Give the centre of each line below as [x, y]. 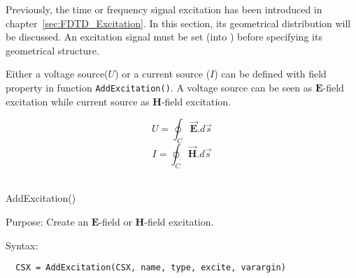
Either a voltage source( [57, 74]
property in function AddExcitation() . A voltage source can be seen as [159, 87]
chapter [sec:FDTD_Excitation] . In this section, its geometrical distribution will [178, 23]
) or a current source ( [163, 74]
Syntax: [22, 245]
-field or [115, 221]
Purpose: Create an [47, 221]
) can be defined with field [270, 74]
